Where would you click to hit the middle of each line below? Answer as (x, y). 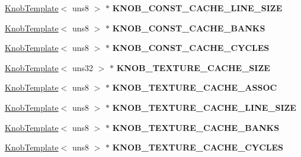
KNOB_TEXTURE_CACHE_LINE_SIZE (204, 107)
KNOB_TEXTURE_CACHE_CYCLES (198, 147)
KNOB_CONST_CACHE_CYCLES (191, 48)
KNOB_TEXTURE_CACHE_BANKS (196, 127)
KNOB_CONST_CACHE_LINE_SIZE (197, 8)
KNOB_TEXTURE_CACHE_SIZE (193, 67)
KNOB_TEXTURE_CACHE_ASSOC (195, 87)
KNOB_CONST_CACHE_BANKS (189, 28)
